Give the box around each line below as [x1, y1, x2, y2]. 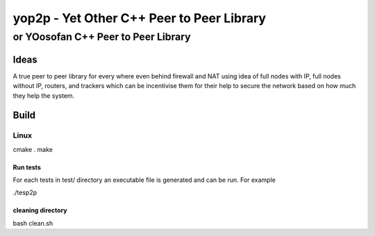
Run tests [12, 163, 41, 171]
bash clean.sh [12, 219, 53, 227]
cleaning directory [12, 206, 67, 214]
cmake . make [12, 145, 53, 153]
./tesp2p [12, 188, 37, 197]
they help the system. [12, 91, 75, 100]
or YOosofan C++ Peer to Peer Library [12, 31, 191, 43]
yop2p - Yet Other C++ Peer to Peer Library [12, 10, 267, 26]
